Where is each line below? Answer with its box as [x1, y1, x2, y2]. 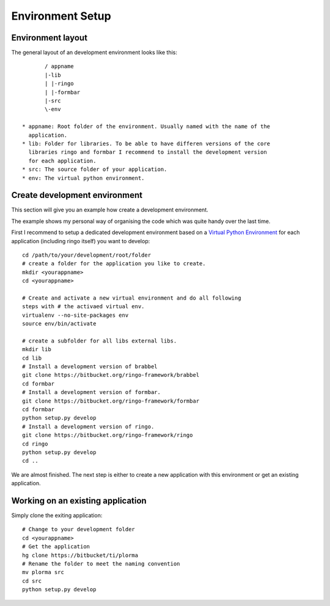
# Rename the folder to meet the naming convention [22, 561, 180, 567]
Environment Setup [11, 9, 111, 23]
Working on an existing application [11, 495, 147, 506]
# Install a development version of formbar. [22, 389, 161, 396]
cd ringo [22, 440, 48, 447]
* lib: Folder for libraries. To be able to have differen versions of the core [22, 140, 271, 147]
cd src [22, 577, 42, 585]
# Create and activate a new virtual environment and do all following [22, 294, 241, 301]
